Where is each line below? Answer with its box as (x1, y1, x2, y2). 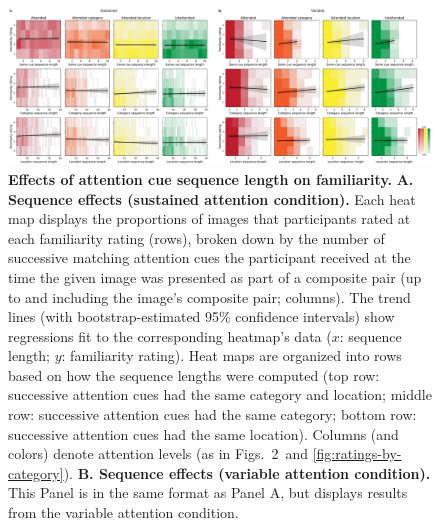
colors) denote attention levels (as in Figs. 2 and (8, 443, 308, 464)
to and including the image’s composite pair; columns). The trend (8, 286, 411, 307)
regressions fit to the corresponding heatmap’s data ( (8, 325, 332, 346)
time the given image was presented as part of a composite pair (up (8, 266, 422, 287)
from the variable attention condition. (8, 502, 239, 523)
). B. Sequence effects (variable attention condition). (63, 462, 431, 483)
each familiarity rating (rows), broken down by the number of (8, 227, 385, 248)
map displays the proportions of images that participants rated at (8, 208, 411, 229)
